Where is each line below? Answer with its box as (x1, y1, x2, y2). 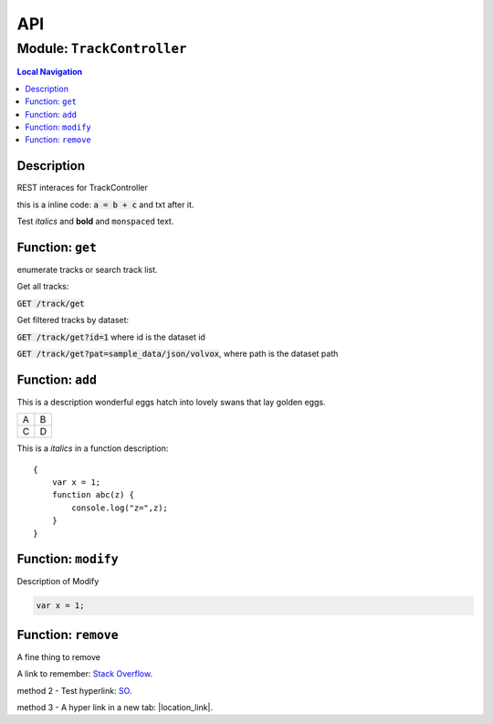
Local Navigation (16, 67, 83, 78)
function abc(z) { (51, 489, 135, 500)
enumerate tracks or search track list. (16, 264, 159, 275)
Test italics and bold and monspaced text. (16, 215, 174, 227)
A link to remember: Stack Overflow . (16, 668, 153, 679)
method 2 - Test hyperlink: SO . (16, 685, 132, 696)
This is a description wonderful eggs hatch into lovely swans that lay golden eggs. (16, 396, 326, 407)
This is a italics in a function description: (16, 443, 169, 454)
